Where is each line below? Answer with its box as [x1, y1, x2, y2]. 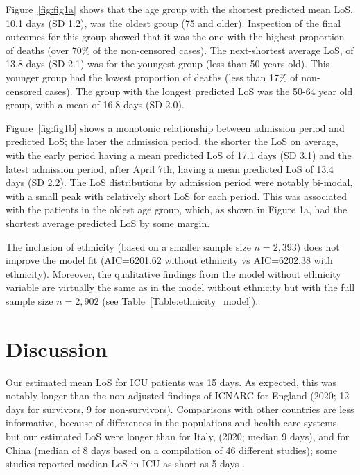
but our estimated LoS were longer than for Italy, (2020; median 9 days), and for [6, 428, 350, 443]
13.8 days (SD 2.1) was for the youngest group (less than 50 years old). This [6, 56, 330, 71]
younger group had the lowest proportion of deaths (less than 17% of [6, 69, 298, 84]
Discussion [6, 334, 108, 362]
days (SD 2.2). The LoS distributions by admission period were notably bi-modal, [6, 175, 353, 190]
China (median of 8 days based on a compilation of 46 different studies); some [6, 442, 337, 457]
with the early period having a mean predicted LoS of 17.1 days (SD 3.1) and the [6, 147, 352, 162]
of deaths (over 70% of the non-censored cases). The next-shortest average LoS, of [6, 42, 354, 57]
